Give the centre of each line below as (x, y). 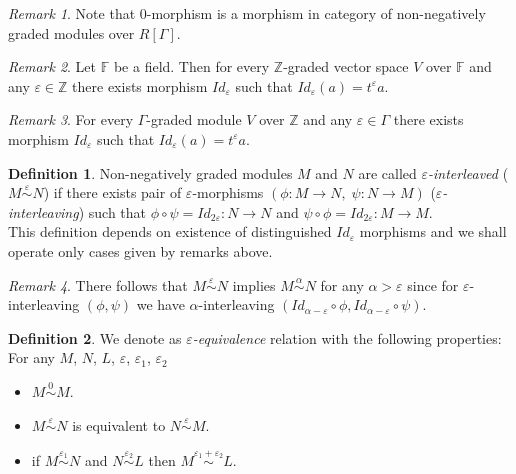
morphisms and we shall (433, 231)
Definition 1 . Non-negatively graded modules (150, 172)
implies (254, 284)
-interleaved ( (468, 172)
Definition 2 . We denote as (95, 337)
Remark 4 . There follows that (98, 284)
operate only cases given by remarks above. (140, 250)
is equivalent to (119, 424)
